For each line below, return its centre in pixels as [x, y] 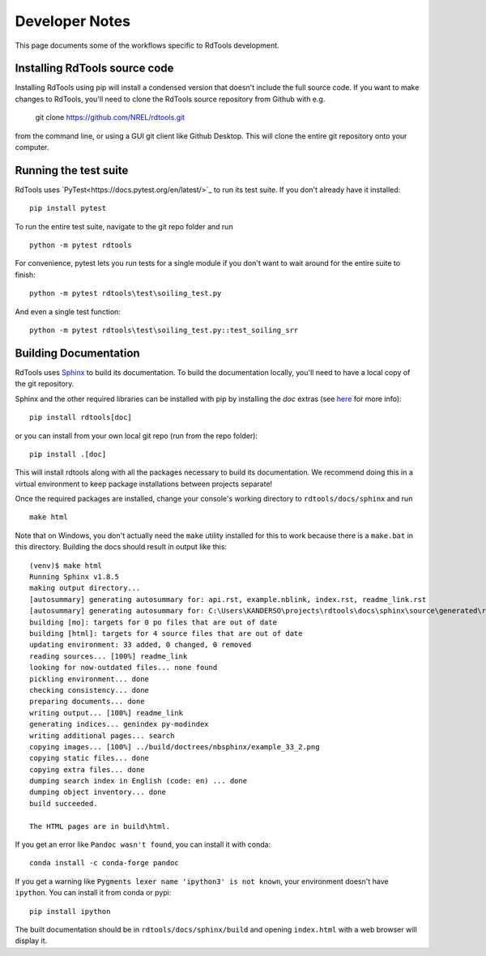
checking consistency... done [90, 690]
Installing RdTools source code [94, 68]
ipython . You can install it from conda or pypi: [93, 893]
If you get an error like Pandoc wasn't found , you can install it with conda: [143, 845]
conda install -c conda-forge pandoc [104, 863]
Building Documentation [78, 353]
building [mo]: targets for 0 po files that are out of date [153, 622]
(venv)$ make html [66, 565]
